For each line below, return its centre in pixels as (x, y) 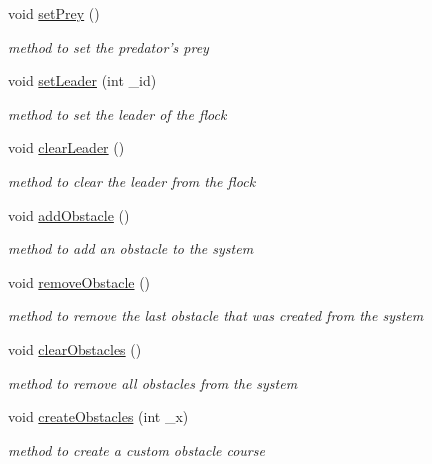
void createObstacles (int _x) (98, 416)
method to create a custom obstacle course (136, 449)
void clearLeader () (66, 147)
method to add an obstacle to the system (131, 248)
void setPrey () (54, 13)
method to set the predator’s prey (108, 46)
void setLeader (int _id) (82, 80)
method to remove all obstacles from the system (153, 382)
